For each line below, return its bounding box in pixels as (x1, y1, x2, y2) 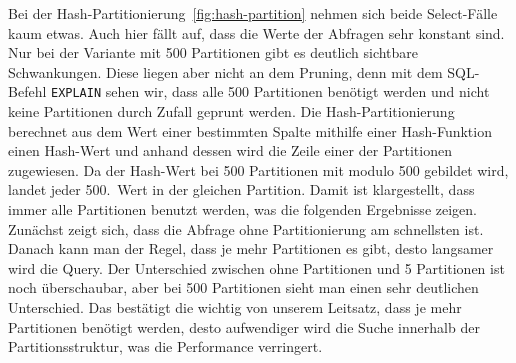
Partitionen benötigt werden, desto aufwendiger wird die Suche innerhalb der (8, 316, 480, 337)
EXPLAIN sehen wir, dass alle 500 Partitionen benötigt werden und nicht (50, 81, 490, 102)
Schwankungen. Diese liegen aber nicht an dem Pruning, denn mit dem (8, 61, 443, 82)
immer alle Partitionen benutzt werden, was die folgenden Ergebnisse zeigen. (8, 199, 477, 219)
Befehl (8, 81, 47, 102)
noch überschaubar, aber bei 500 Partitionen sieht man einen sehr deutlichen (8, 277, 479, 298)
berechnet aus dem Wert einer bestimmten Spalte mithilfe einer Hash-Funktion (8, 120, 492, 141)
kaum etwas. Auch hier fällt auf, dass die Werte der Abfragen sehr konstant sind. (8, 22, 505, 43)
